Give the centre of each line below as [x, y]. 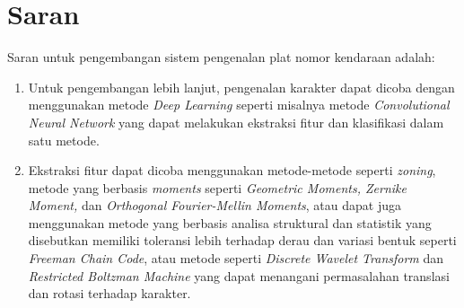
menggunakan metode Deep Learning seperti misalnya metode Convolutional [239, 105]
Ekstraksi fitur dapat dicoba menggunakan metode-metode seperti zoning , [232, 170]
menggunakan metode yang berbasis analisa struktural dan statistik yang [230, 222]
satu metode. [64, 140]
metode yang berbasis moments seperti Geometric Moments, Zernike [217, 187]
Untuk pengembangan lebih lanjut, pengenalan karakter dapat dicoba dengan [241, 87]
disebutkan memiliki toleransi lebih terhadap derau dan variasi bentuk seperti [242, 240]
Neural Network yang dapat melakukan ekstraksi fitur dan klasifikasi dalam [236, 122]
